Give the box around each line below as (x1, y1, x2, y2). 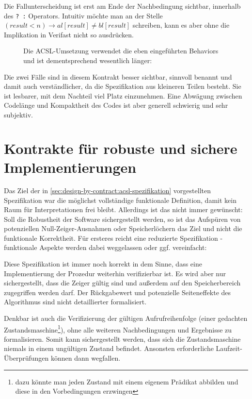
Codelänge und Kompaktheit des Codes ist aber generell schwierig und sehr (4, 100, 228, 110)
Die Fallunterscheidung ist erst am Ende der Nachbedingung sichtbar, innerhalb (4, 1, 241, 11)
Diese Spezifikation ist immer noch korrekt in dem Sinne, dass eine (4, 259, 202, 269)
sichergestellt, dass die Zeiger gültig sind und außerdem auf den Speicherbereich (4, 278, 241, 288)
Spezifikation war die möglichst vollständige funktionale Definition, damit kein (4, 195, 236, 205)
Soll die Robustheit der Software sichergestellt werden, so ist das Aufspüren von (4, 214, 241, 224)
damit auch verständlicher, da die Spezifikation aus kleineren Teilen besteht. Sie (4, 81, 241, 91)
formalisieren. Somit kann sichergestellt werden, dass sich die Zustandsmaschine (4, 333, 241, 344)
